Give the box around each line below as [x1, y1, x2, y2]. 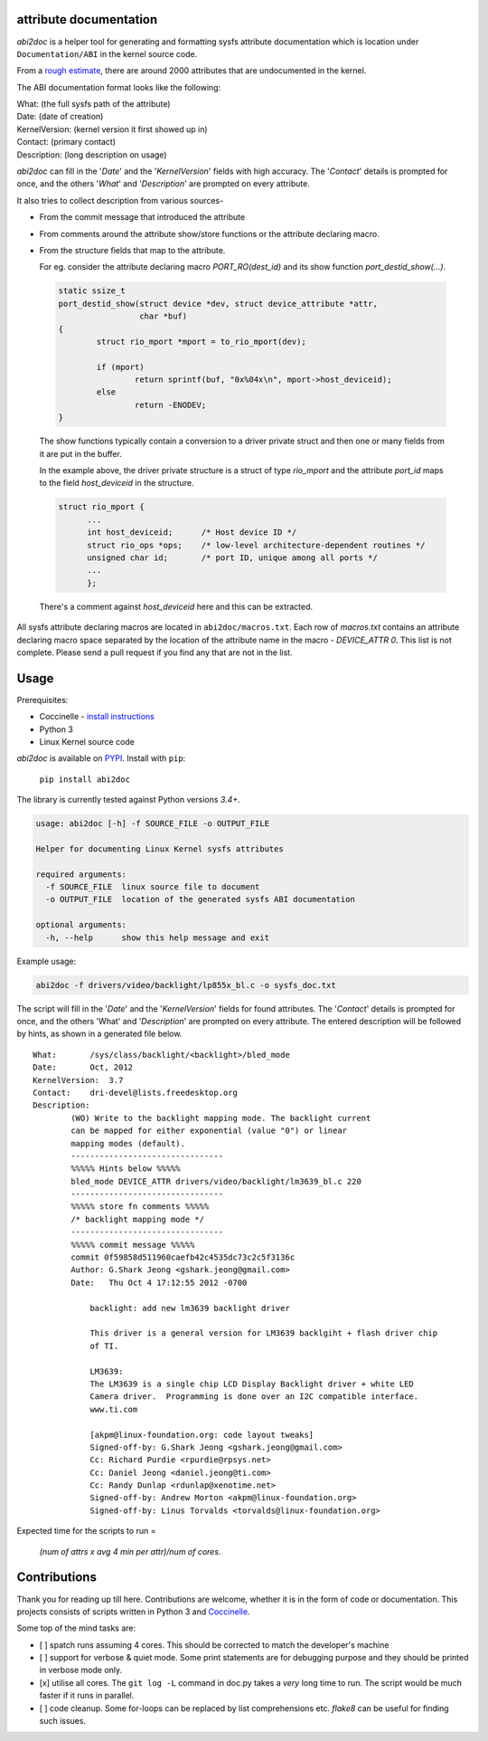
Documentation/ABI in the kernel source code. [16, 48, 198, 59]
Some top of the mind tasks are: [16, 1622, 136, 1633]
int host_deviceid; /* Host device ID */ [87, 528, 297, 538]
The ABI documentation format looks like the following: [16, 81, 221, 92]
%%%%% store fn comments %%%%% [70, 1202, 210, 1212]
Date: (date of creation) [16, 111, 104, 122]
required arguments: [35, 869, 127, 880]
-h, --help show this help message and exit [45, 932, 270, 943]
